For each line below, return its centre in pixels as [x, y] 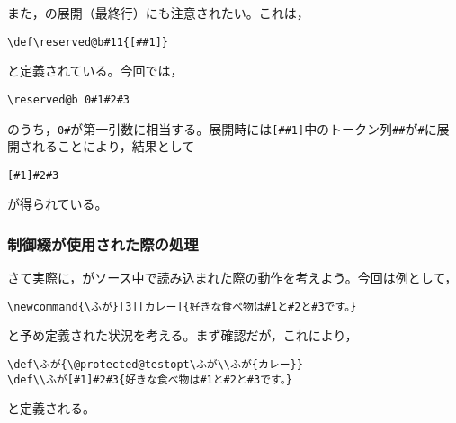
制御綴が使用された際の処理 [103, 243]
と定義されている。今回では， [95, 71]
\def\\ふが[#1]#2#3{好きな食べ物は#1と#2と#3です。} [150, 379]
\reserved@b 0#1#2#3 [69, 99]
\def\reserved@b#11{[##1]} [88, 42]
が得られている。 [58, 204]
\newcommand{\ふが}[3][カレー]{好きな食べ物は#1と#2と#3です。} [182, 306]
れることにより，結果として [113, 146]
